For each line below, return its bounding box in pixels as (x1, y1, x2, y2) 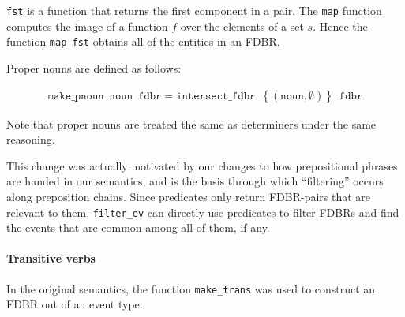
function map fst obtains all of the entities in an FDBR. (6, 33, 280, 50)
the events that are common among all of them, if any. (6, 219, 270, 236)
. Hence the (313, 17, 368, 34)
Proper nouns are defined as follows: (6, 59, 182, 76)
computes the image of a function (6, 17, 168, 34)
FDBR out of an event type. (6, 296, 143, 312)
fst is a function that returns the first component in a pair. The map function (6, 2, 382, 18)
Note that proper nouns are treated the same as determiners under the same (6, 115, 377, 132)
